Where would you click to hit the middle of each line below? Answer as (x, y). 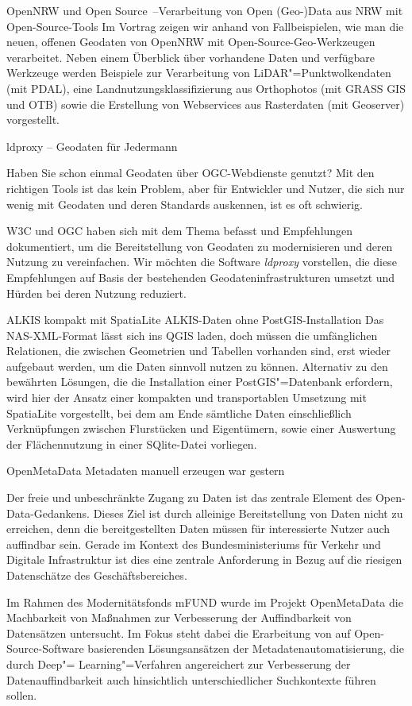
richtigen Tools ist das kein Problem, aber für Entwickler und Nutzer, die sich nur (206, 188)
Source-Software (45, 648)
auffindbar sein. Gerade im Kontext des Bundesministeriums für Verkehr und (194, 544)
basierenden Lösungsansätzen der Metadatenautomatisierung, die (246, 648)
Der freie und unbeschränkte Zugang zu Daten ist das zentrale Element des (189, 498)
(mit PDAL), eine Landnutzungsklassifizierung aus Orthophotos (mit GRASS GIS (206, 88)
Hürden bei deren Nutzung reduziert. (96, 293)
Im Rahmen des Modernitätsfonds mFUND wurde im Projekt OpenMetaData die (205, 602)
